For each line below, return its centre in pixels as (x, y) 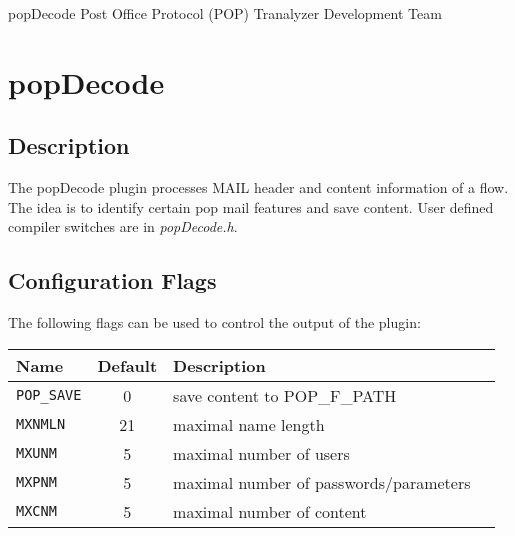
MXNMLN (41, 424)
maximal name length (249, 424)
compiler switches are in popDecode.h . (123, 226)
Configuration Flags (112, 280)
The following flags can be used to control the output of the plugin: (214, 322)
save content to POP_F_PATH (285, 395)
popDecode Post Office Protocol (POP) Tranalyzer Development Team (225, 13)
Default (127, 365)
